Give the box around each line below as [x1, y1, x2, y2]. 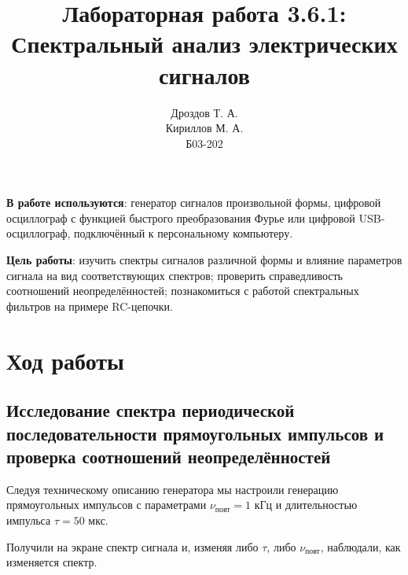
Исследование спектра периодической [6, 398, 295, 422]
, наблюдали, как [320, 538, 401, 555]
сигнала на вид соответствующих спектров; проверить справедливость [6, 267, 343, 283]
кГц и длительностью [254, 496, 358, 513]
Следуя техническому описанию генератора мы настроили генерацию [6, 481, 339, 497]
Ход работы [6, 344, 124, 376]
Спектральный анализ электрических [11, 28, 398, 60]
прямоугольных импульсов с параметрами [6, 496, 207, 513]
